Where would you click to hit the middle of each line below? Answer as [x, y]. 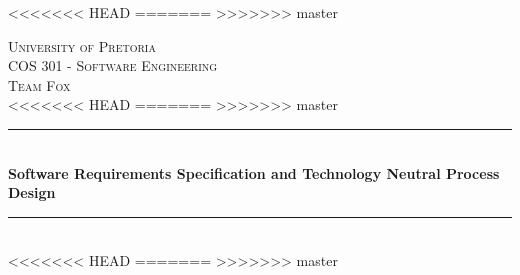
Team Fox [39, 84]
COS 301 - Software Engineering [113, 65]
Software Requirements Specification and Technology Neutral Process [254, 172]
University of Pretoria [82, 45]
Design [32, 192]
